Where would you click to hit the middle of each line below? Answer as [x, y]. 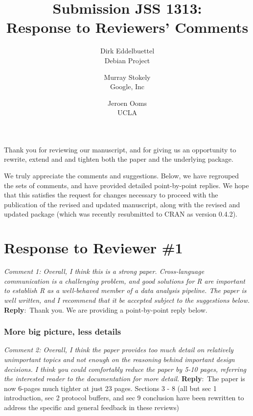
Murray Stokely [127, 77]
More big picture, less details [63, 331]
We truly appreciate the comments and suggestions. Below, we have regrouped [122, 176]
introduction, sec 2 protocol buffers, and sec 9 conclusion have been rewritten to [124, 398]
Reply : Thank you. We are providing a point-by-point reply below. [106, 309]
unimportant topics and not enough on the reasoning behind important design [119, 359]
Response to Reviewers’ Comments [127, 27]
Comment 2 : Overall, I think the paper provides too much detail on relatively [119, 350]
